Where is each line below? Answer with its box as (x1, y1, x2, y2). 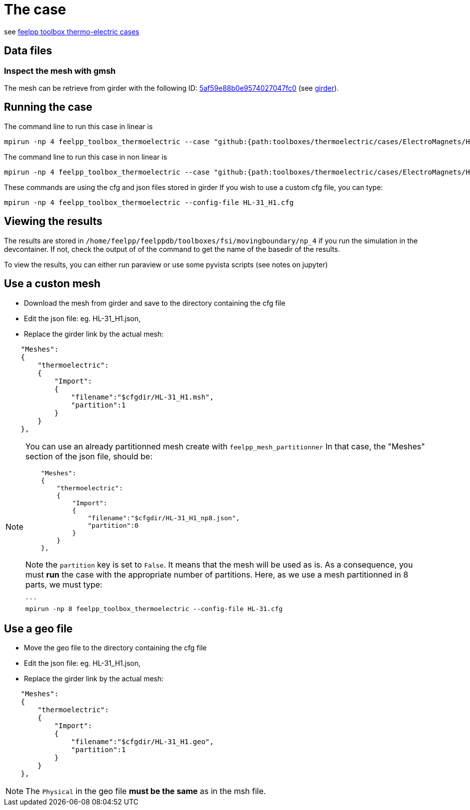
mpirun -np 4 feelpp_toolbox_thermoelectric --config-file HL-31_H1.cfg (4, 198, 294, 206)
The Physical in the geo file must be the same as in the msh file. (25, 786, 266, 797)
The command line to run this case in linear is (4, 122, 153, 131)
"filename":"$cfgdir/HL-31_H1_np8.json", (88, 514, 240, 522)
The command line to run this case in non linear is (4, 152, 167, 161)
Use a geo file (4, 622, 73, 635)
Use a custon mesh (4, 277, 101, 290)
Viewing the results (4, 215, 103, 228)
